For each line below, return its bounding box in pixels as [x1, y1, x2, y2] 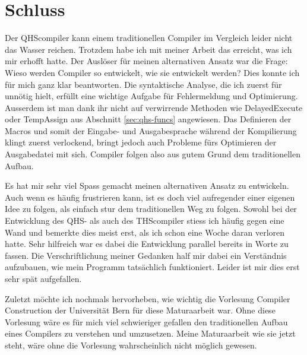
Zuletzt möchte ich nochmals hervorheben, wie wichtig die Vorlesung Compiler [5, 292, 290, 305]
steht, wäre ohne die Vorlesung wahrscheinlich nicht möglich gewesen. [5, 338, 257, 351]
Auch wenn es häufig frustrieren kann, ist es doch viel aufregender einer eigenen [5, 191, 295, 203]
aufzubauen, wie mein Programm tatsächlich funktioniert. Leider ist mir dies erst [5, 261, 300, 273]
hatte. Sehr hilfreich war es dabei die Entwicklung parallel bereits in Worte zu [5, 237, 289, 250]
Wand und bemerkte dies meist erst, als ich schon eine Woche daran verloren [5, 226, 285, 238]
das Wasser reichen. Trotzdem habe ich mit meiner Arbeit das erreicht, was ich [5, 43, 292, 55]
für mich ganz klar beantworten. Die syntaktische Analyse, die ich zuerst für [5, 78, 282, 90]
